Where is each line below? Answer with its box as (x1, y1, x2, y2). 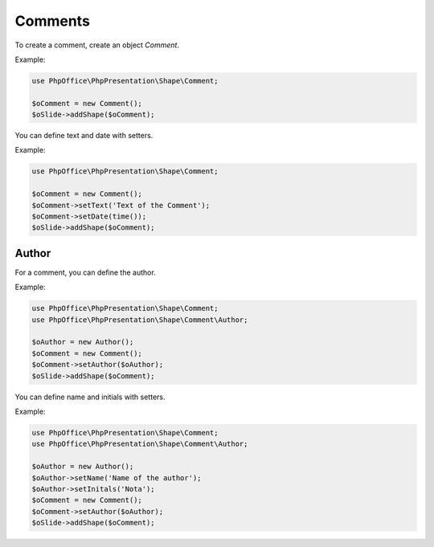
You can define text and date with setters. (14, 131, 154, 141)
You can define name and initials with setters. (14, 392, 166, 402)
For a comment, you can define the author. (14, 267, 156, 277)
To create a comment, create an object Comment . (14, 40, 180, 50)
